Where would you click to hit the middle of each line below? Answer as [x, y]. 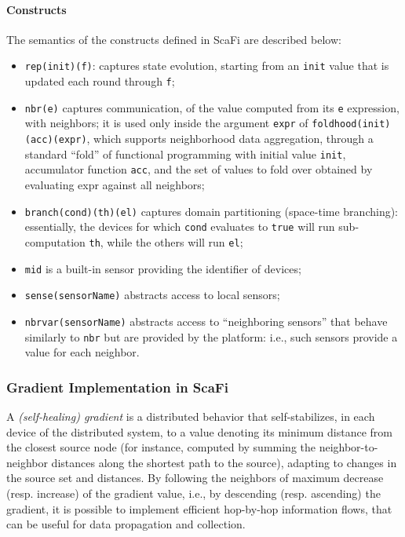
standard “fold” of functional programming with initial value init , [185, 153]
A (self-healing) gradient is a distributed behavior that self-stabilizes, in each [191, 416]
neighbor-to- [348, 447]
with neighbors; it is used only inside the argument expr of [166, 123]
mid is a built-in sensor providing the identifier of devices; [163, 268]
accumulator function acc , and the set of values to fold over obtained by [199, 169]
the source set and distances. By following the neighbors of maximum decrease [195, 478]
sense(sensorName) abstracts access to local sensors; [152, 295]
